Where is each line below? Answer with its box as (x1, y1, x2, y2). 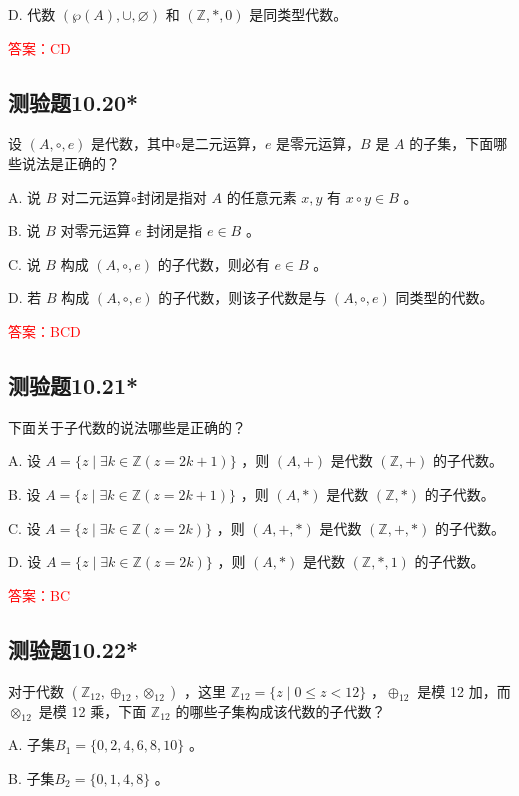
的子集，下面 (409, 133, 494, 154)
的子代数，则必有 (157, 253, 270, 274)
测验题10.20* (8, 86, 139, 117)
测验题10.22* (8, 633, 139, 664)
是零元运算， (276, 133, 361, 154)
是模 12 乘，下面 (38, 700, 147, 721)
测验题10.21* (8, 369, 139, 400)
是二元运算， (180, 133, 265, 154)
